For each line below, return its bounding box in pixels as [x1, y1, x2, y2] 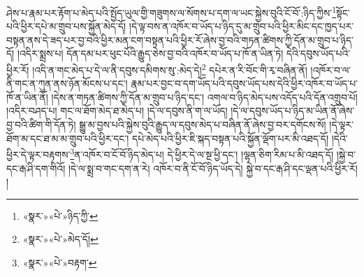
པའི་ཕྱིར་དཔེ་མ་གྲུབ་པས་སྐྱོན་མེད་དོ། [6, 19, 126, 33]
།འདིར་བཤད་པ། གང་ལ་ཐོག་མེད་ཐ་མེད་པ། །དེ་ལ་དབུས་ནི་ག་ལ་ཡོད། [6, 103, 228, 118]
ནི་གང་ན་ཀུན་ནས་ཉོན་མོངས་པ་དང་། [6, 76, 128, 91]
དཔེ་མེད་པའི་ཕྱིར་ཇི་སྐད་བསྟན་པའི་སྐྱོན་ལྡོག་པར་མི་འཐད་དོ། [132, 130, 329, 145]
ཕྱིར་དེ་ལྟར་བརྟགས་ [6, 147, 71, 161]
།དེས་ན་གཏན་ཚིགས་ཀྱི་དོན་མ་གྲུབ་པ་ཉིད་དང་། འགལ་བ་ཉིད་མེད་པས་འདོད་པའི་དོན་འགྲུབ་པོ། [51, 89, 358, 104]
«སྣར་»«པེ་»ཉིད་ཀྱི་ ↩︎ [22, 208, 99, 223]
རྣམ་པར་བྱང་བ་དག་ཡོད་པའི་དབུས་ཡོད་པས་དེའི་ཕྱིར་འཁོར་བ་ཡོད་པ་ [131, 76, 358, 91]
